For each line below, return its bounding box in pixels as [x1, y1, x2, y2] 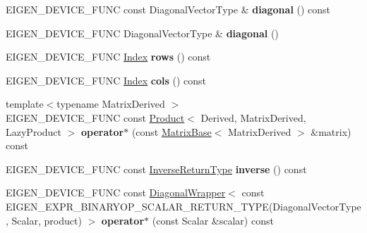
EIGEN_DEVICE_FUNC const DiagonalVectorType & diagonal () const [6, 2, 331, 16]
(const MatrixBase [131, 124, 212, 139]
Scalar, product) [11, 213, 82, 227]
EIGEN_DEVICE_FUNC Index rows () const [6, 49, 211, 64]
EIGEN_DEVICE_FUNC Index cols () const [6, 73, 207, 87]
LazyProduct [6, 124, 62, 139]
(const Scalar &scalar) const [152, 213, 274, 227]
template [6, 96, 44, 111]
